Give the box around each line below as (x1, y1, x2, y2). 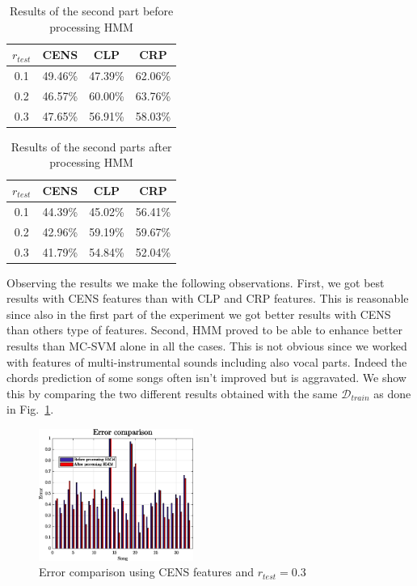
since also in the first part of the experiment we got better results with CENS (6, 305, 391, 322)
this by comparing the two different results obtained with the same (6, 384, 338, 401)
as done (373, 384, 411, 401)
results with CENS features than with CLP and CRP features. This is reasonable (6, 290, 409, 307)
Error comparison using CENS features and (39, 563, 255, 580)
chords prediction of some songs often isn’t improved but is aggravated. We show (6, 369, 406, 386)
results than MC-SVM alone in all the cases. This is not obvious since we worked (6, 338, 407, 354)
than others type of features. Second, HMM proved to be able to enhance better (6, 321, 402, 338)
